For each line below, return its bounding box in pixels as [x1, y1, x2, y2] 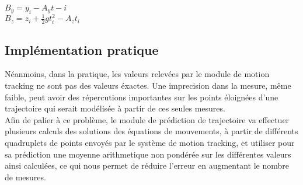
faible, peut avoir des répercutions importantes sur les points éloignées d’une [5, 90, 278, 103]
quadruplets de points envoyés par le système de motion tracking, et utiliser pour [5, 136, 295, 148]
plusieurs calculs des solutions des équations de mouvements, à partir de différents [5, 125, 298, 137]
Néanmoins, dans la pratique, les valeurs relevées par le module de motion [5, 68, 270, 80]
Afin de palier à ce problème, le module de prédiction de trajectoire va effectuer [5, 113, 290, 125]
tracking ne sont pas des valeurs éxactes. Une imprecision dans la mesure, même [5, 79, 291, 91]
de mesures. [5, 170, 46, 183]
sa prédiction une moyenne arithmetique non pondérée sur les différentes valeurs [5, 148, 291, 160]
